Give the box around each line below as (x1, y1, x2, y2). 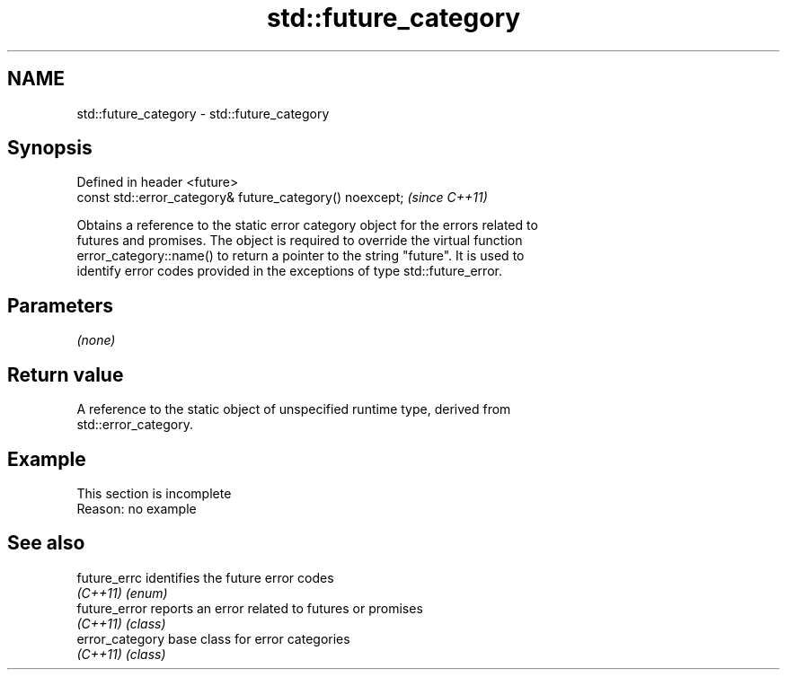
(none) (76, 332, 116, 348)
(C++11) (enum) (76, 585, 168, 601)
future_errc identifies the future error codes (76, 569, 334, 585)
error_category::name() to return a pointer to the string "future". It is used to (76, 248, 525, 264)
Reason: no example (76, 500, 197, 516)
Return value (7, 363, 124, 386)
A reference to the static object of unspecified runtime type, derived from (76, 401, 511, 418)
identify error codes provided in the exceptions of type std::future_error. (76, 263, 502, 279)
